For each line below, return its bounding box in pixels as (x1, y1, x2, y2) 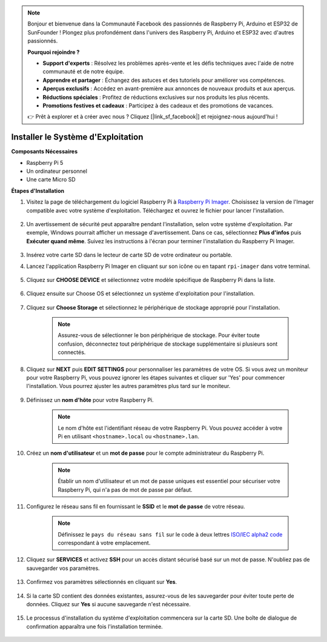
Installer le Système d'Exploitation (11, 132, 144, 142)
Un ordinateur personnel (26, 167, 88, 175)
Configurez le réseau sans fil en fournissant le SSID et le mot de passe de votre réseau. (26, 503, 245, 510)
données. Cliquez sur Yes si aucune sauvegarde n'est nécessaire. (26, 601, 191, 608)
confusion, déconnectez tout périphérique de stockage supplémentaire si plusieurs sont (58, 340, 278, 347)
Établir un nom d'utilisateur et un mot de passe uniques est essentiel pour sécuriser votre (58, 478, 281, 485)
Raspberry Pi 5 (26, 159, 64, 166)
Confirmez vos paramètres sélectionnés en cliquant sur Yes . (26, 578, 177, 586)
